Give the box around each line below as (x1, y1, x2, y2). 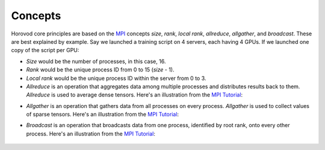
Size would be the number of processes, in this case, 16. (26, 58, 166, 65)
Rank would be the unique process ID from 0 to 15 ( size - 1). (26, 66, 175, 73)
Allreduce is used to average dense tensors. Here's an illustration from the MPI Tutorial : (26, 91, 243, 98)
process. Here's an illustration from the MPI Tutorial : (26, 130, 156, 137)
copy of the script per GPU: (11, 47, 79, 54)
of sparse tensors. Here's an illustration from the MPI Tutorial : (26, 111, 179, 118)
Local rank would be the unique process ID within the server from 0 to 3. (26, 74, 206, 82)
